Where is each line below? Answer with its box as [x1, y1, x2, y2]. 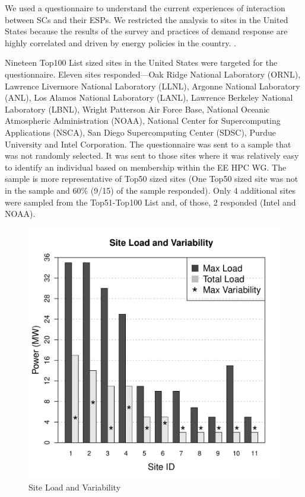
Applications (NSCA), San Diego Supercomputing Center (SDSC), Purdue [5, 126, 277, 138]
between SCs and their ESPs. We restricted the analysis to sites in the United [5, 13, 288, 25]
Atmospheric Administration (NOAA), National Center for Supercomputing [5, 114, 281, 127]
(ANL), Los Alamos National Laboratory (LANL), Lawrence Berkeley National [5, 91, 293, 104]
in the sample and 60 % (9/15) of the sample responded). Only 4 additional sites [5, 184, 296, 196]
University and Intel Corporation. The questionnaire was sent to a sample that [5, 137, 291, 150]
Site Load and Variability [28, 481, 121, 493]
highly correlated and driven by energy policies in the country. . [5, 36, 236, 49]
